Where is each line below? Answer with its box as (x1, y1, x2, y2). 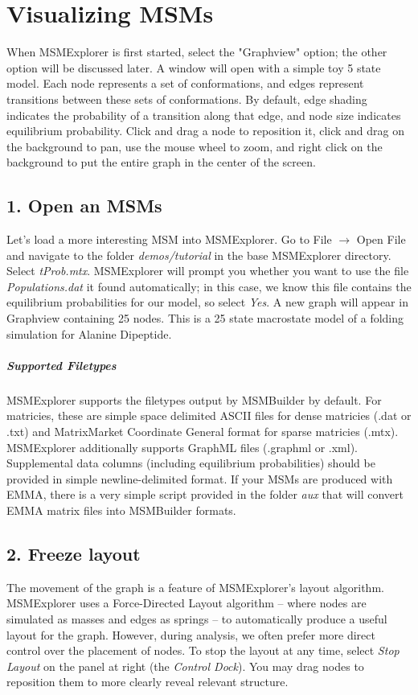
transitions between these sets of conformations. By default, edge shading (6, 90, 367, 107)
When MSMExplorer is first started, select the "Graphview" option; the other (6, 43, 387, 60)
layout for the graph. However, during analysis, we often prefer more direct (6, 626, 375, 643)
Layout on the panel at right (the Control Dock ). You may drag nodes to (6, 657, 364, 674)
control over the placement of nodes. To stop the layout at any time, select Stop (6, 642, 400, 659)
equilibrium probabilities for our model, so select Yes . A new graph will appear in (6, 294, 408, 310)
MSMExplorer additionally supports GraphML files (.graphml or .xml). (6, 438, 359, 455)
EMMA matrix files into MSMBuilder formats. (6, 501, 236, 518)
